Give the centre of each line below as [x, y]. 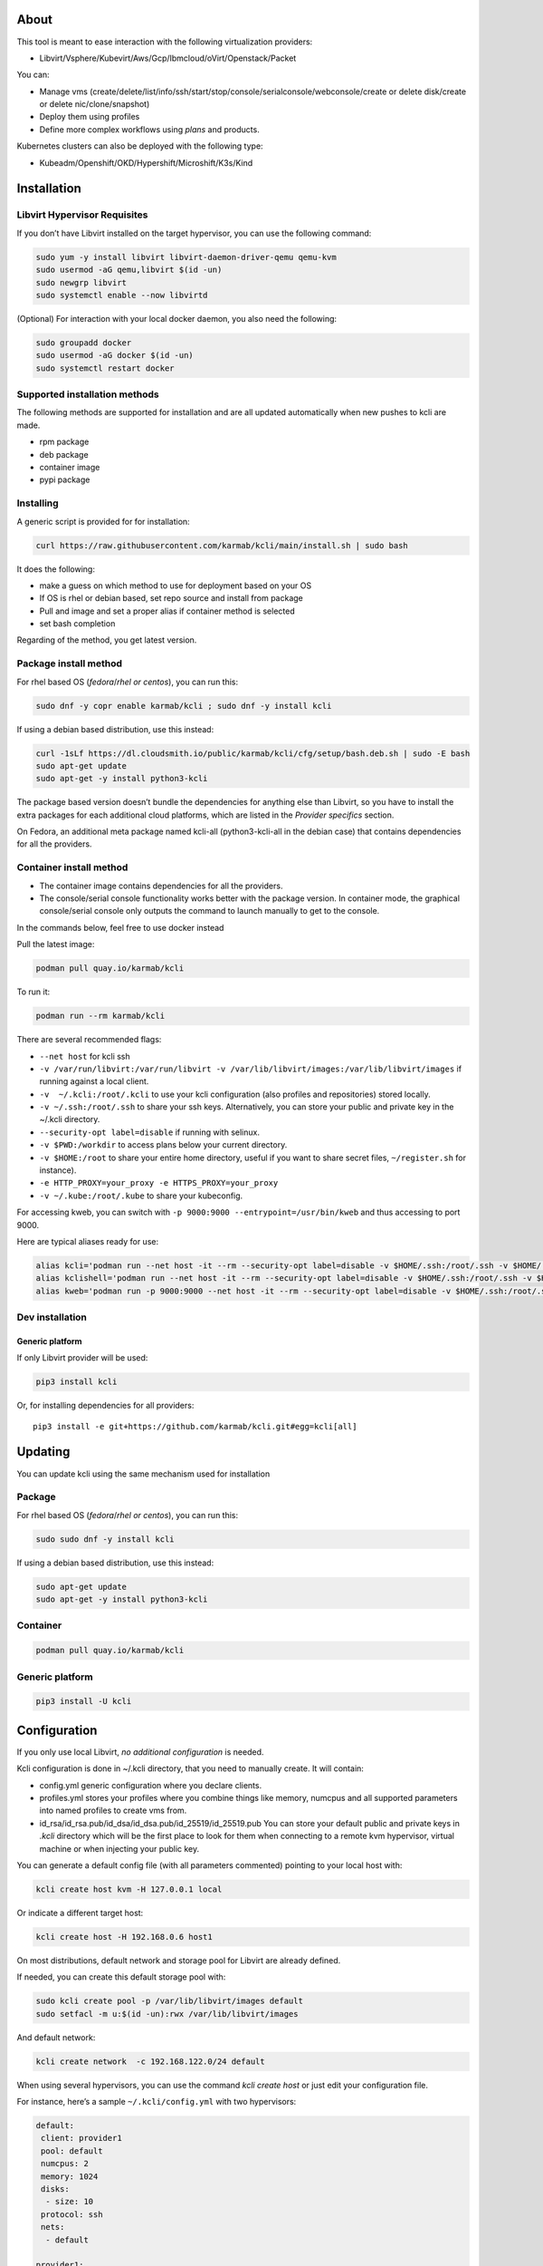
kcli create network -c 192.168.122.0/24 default [151, 2061]
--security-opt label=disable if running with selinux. [149, 1132]
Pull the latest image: [56, 944]
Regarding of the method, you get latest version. [107, 640]
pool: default [72, 2151]
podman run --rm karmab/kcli [100, 1016]
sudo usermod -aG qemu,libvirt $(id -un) [129, 270]
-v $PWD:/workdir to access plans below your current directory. [163, 1145]
